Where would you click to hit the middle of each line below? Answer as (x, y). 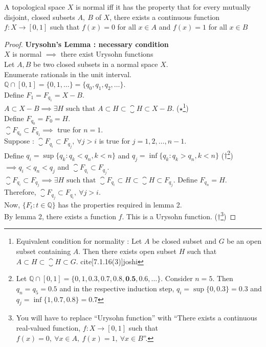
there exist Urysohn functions (107, 54)
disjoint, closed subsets (40, 17)
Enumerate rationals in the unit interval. (68, 74)
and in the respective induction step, (117, 288)
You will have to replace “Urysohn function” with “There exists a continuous (137, 318)
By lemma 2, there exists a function (60, 216)
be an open (244, 241)
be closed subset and (184, 241)
